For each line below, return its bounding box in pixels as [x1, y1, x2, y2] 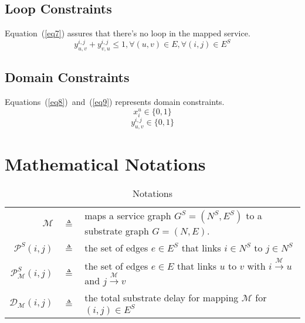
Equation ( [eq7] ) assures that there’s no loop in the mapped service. [5, 27, 250, 39]
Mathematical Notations [5, 152, 206, 176]
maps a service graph [84, 209, 171, 223]
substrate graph [84, 224, 149, 238]
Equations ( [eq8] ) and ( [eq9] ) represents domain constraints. [5, 96, 225, 108]
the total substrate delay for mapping [84, 291, 239, 305]
